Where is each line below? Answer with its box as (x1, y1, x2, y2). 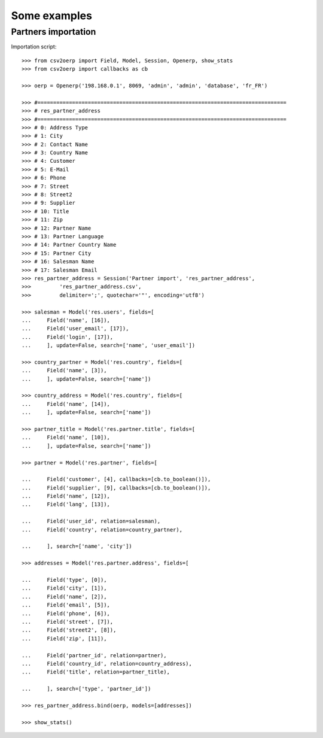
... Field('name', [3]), (22, 367, 107, 374)
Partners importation (11, 26, 96, 37)
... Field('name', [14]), (22, 400, 111, 407)
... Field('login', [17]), (22, 333, 114, 341)
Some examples (11, 9, 93, 22)
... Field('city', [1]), (22, 585, 107, 592)
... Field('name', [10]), (22, 434, 111, 441)
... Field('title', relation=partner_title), (22, 669, 170, 676)
